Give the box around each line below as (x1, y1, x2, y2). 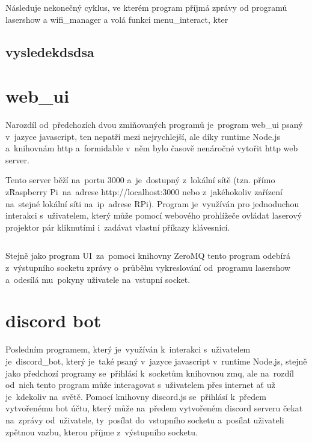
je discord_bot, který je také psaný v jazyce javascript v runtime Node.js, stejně (5, 354, 307, 367)
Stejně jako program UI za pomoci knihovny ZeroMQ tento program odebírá (5, 249, 290, 262)
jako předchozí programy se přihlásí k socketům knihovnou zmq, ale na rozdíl (5, 366, 294, 379)
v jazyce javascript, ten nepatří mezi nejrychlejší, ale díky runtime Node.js (5, 130, 280, 142)
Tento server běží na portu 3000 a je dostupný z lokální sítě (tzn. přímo (5, 174, 275, 186)
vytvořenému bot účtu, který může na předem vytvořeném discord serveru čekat (5, 402, 303, 414)
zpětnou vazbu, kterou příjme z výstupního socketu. (5, 425, 198, 438)
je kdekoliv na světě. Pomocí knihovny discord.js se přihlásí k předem (5, 390, 266, 402)
